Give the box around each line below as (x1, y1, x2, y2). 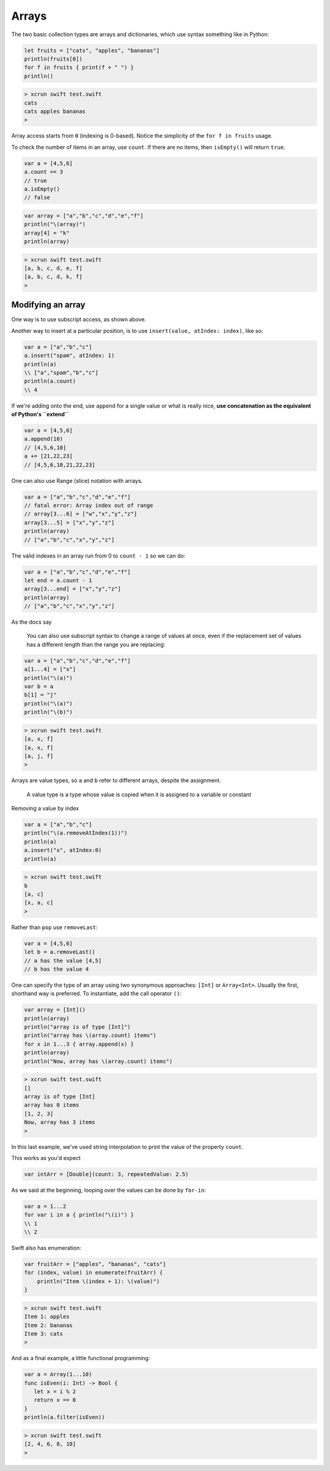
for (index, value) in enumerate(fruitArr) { (24, 1269, 163, 1276)
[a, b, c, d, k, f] (24, 273, 82, 280)
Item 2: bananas (24, 1322, 73, 1328)
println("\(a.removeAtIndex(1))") (24, 829, 128, 837)
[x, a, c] (24, 899, 54, 906)
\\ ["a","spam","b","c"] (24, 369, 99, 376)
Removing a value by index (11, 805, 79, 812)
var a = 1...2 (24, 1203, 67, 1210)
